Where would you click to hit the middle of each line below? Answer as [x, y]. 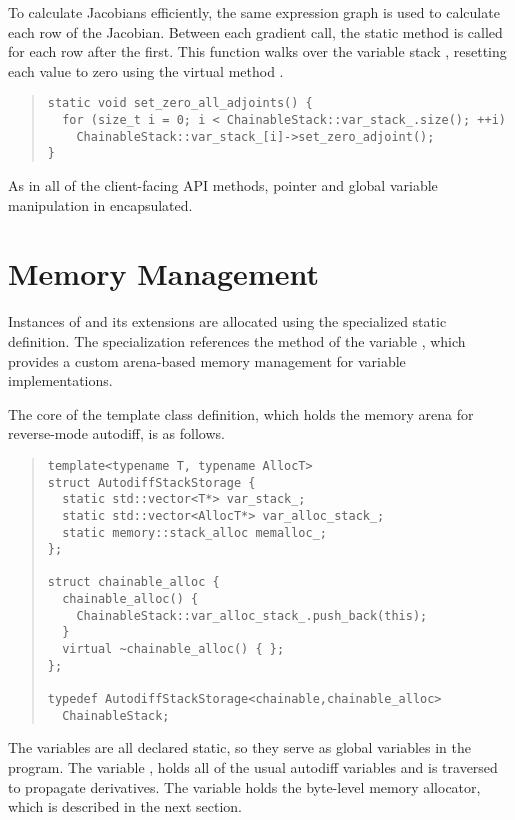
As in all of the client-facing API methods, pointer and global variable [223, 185]
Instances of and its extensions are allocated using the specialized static [227, 321]
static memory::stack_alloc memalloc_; [194, 532]
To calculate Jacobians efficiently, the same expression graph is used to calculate [254, 12]
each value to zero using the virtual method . [146, 70]
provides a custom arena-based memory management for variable [207, 360]
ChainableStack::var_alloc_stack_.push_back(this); [252, 615]
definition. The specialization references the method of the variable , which [237, 340]
